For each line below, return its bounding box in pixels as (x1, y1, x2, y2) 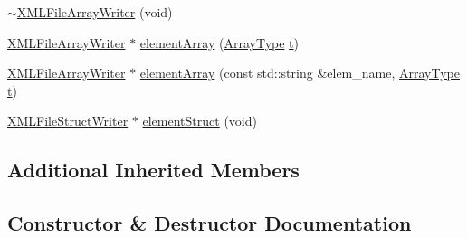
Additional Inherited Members (7, 156, 300, 184)
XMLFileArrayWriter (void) (16, 3, 173, 21)
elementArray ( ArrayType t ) (139, 33, 300, 52)
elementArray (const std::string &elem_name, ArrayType (139, 63, 460, 82)
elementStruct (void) (142, 111, 257, 130)
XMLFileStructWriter (7, 111, 129, 130)
